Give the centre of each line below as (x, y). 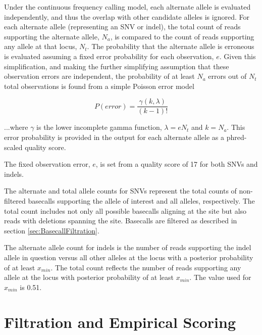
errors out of (227, 76)
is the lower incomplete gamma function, (99, 127)
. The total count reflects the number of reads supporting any (146, 267)
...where (16, 127)
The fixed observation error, (47, 164)
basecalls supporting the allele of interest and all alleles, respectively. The (141, 200)
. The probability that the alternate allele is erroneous (171, 46)
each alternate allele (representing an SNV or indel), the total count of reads (122, 27)
